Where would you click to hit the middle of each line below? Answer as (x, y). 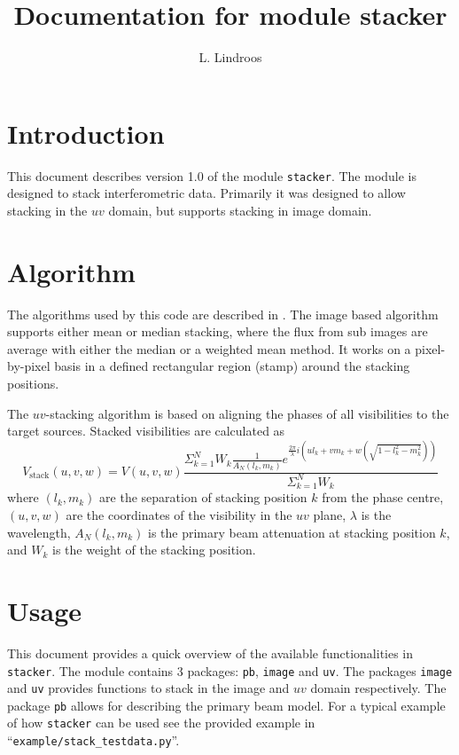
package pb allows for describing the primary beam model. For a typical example (226, 705)
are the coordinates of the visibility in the (179, 515)
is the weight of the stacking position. (154, 550)
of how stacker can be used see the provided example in (161, 723)
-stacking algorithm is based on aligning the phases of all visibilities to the (247, 413)
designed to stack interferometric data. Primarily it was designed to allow (206, 193)
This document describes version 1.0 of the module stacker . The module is (212, 175)
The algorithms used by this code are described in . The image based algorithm (223, 314)
